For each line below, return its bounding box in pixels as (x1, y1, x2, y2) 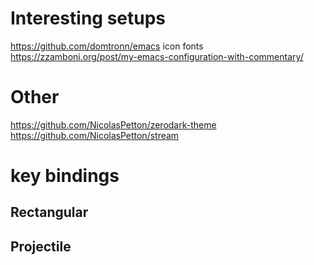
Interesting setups (10, 7, 167, 30)
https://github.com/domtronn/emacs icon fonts (10, 40, 204, 52)
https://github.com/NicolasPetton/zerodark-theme (10, 118, 217, 131)
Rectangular (10, 204, 89, 221)
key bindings (10, 165, 120, 187)
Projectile (10, 238, 72, 255)
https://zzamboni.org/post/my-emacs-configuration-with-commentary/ (10, 50, 304, 62)
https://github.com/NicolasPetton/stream (10, 129, 180, 141)
